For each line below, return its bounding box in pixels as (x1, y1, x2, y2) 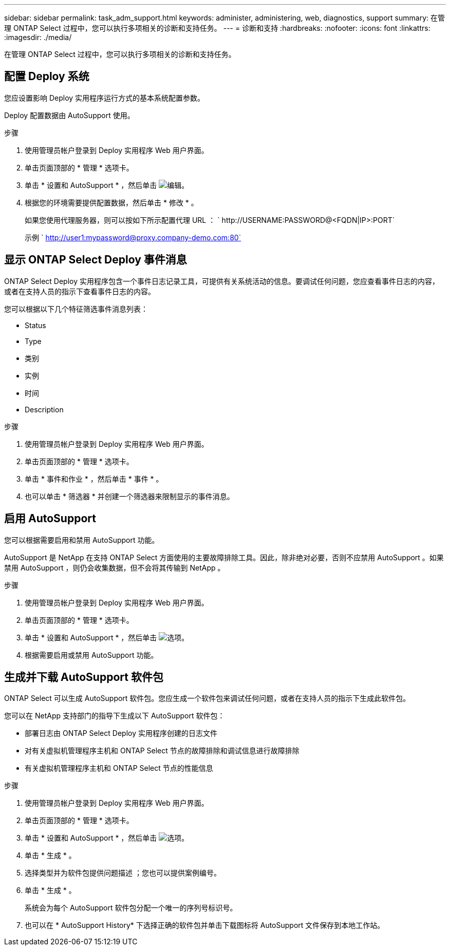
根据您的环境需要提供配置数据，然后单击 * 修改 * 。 (25, 198, 198, 207)
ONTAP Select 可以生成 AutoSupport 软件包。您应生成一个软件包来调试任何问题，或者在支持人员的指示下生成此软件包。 (4, 694, 410, 703)
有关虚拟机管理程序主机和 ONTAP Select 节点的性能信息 (25, 764, 213, 773)
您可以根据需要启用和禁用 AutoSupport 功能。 (4, 535, 159, 544)
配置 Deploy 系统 (4, 70, 89, 83)
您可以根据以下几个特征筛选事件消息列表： (4, 304, 148, 313)
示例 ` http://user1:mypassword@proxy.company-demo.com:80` (25, 233, 241, 242)
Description (25, 405, 64, 414)
